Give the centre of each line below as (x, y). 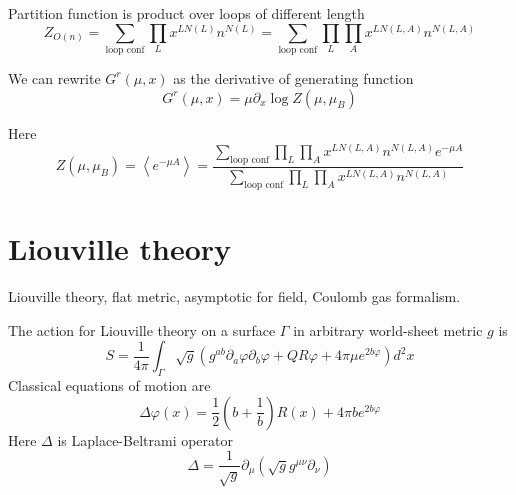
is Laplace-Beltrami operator (145, 439)
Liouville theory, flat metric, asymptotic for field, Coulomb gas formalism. (234, 296)
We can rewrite (54, 77)
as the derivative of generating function (293, 77)
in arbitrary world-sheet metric (388, 329)
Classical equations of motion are (109, 385)
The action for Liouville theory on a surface (142, 329)
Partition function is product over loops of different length (186, 13)
